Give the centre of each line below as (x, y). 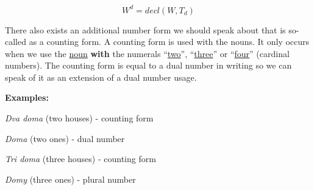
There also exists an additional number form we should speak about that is (145, 29)
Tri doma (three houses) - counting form (80, 159)
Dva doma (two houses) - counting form (79, 118)
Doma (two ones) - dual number (65, 138)
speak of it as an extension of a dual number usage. (101, 77)
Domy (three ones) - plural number (70, 179)
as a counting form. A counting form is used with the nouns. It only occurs (169, 42)
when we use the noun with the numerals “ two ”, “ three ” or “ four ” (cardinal (147, 53)
